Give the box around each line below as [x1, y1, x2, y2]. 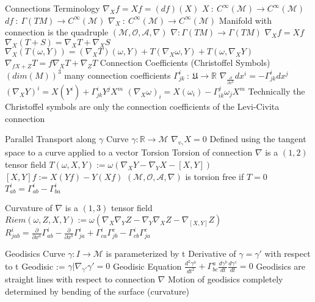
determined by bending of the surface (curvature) [5, 284, 190, 297]
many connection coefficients [64, 68, 171, 81]
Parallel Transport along [5, 132, 96, 145]
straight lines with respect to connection [5, 273, 156, 286]
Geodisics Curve [5, 246, 65, 259]
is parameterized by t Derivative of [106, 246, 236, 259]
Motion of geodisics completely [168, 273, 283, 286]
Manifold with [219, 13, 272, 26]
